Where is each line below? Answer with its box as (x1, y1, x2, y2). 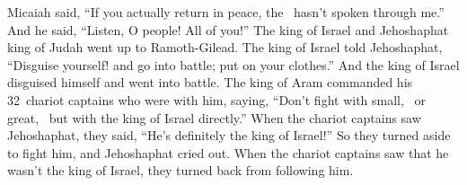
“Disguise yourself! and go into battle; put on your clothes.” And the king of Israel (7, 55, 460, 74)
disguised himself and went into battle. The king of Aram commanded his (7, 73, 413, 92)
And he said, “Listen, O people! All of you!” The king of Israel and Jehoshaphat (7, 20, 449, 39)
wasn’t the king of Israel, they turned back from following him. (7, 161, 354, 180)
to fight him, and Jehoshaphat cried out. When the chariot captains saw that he (7, 143, 449, 162)
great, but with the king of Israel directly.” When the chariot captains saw (7, 108, 421, 127)
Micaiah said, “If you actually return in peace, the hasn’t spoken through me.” (7, 3, 445, 21)
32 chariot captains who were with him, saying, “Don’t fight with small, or (7, 90, 427, 109)
